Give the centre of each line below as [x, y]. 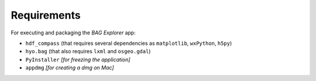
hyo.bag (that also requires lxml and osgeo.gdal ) [88, 51]
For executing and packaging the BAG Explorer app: [73, 33]
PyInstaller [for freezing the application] [78, 59]
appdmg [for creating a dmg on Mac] [70, 68]
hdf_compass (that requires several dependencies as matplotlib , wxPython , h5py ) [129, 43]
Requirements [46, 15]
